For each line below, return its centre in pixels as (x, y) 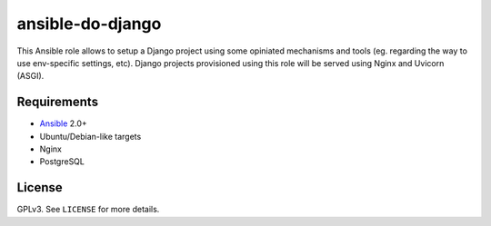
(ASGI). (30, 76)
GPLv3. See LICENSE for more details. (88, 210)
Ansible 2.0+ (64, 123)
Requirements (58, 102)
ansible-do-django (89, 24)
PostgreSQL (62, 162)
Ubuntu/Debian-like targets (90, 136)
